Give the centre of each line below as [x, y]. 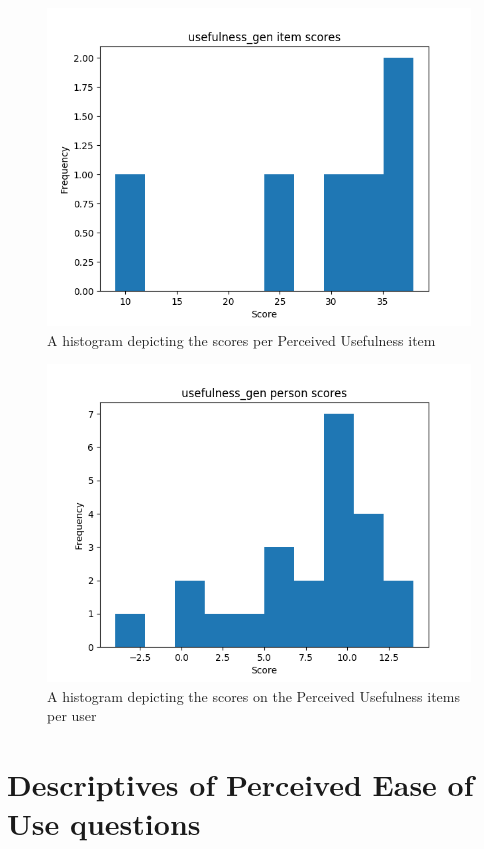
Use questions [104, 823]
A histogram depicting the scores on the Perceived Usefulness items [254, 695]
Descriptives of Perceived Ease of [240, 784]
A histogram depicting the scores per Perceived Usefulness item [241, 339]
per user [72, 715]
